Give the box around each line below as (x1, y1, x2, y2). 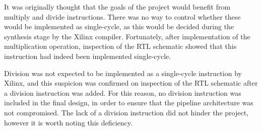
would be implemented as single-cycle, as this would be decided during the (4, 21, 234, 32)
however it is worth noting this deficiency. (4, 117, 133, 127)
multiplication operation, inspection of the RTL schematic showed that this (4, 41, 237, 51)
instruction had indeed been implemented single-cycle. (4, 50, 171, 61)
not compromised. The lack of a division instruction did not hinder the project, (4, 107, 248, 117)
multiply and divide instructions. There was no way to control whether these (4, 11, 241, 22)
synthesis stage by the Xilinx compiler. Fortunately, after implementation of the (4, 31, 250, 41)
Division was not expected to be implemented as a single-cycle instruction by (4, 68, 242, 78)
